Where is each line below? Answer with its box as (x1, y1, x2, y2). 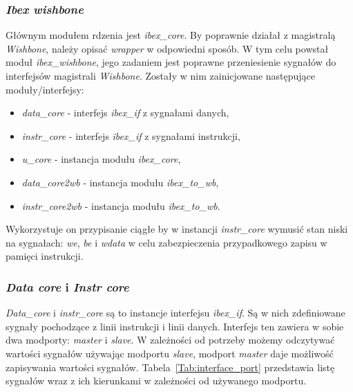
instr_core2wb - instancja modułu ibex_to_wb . (21, 198, 220, 213)
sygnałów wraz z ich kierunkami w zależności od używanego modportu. (6, 373, 307, 388)
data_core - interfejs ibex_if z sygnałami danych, (21, 105, 229, 120)
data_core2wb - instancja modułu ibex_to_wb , (21, 175, 219, 189)
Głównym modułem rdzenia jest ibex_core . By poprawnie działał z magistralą (6, 28, 336, 42)
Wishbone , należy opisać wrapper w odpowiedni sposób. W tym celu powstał (6, 41, 329, 55)
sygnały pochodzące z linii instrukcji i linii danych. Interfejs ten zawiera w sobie (6, 319, 344, 333)
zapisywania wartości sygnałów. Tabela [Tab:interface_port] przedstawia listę (6, 359, 335, 374)
